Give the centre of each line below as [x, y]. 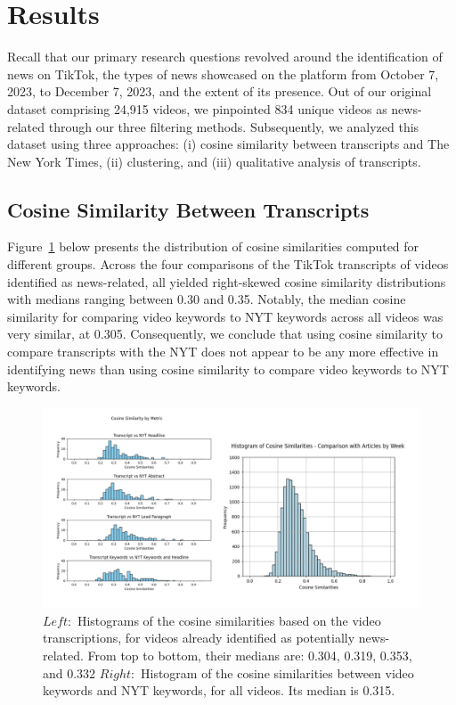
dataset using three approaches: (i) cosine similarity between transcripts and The [228, 144]
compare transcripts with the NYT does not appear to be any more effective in [223, 352]
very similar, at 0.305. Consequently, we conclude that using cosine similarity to [225, 334]
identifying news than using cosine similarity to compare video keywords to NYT [228, 369]
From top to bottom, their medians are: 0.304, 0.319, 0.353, [250, 656]
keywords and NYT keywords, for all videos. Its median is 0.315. [219, 690]
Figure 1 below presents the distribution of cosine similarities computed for [213, 246]
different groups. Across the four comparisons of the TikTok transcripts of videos [228, 264]
